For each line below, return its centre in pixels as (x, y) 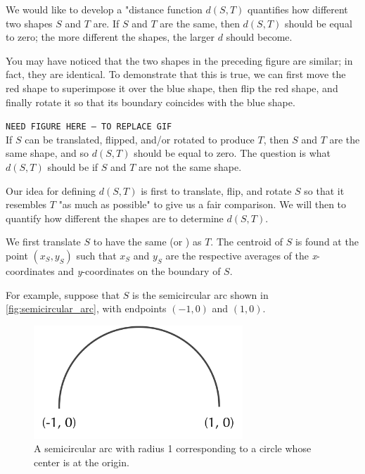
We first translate (43, 242)
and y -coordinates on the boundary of (139, 270)
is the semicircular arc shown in (200, 294)
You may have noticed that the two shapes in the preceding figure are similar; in (179, 60)
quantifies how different (297, 9)
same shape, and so (47, 153)
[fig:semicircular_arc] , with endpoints (86, 308)
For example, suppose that (63, 294)
